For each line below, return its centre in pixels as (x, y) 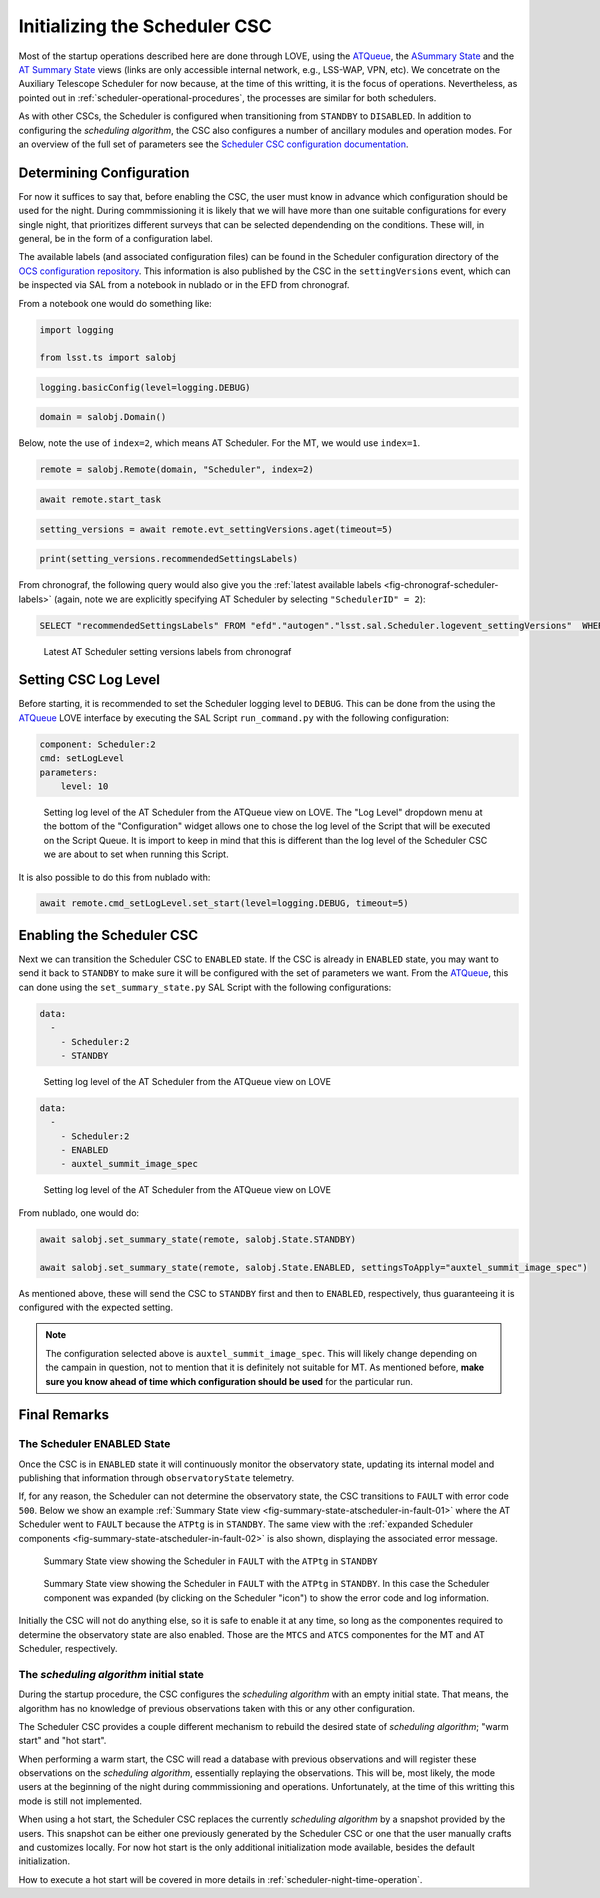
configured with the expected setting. (96, 1307)
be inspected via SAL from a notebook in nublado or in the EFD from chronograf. (184, 285)
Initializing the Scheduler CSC (145, 26)
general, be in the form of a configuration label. (116, 238)
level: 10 (84, 786)
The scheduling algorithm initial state (111, 1674)
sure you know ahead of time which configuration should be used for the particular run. (229, 1381)
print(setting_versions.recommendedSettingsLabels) (169, 559)
